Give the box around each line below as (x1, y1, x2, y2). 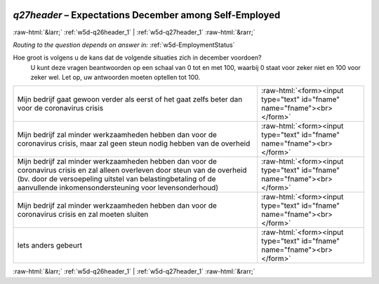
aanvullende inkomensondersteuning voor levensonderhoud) (17, 183, 219, 192)
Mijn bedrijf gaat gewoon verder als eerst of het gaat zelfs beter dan (17, 94, 243, 104)
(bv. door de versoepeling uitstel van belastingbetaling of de (17, 174, 216, 184)
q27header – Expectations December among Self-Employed (13, 9, 281, 21)
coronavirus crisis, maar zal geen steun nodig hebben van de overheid (17, 139, 251, 148)
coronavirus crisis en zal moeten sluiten (17, 210, 149, 220)
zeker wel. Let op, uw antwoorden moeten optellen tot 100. (30, 73, 201, 82)
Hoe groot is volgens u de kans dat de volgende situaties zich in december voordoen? (13, 53, 262, 62)
